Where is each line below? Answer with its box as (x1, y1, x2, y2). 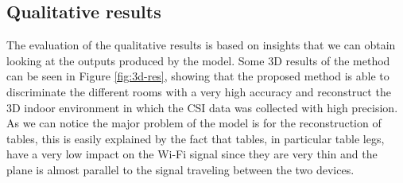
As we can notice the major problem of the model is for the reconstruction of (6, 115, 382, 131)
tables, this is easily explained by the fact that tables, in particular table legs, (6, 130, 385, 146)
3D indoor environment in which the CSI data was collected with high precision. (6, 99, 398, 115)
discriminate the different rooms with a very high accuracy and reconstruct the (6, 83, 391, 99)
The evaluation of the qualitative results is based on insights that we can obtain (6, 37, 396, 53)
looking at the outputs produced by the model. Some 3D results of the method (6, 52, 390, 68)
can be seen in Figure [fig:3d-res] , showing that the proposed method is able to (6, 68, 389, 84)
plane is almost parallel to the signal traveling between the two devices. (6, 161, 355, 177)
